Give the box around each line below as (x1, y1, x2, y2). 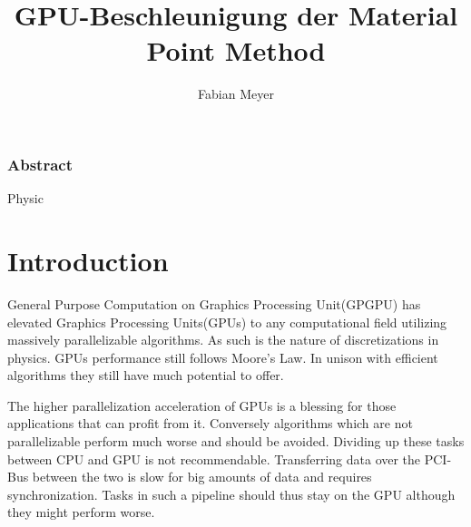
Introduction (7, 241, 169, 278)
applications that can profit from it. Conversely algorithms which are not (7, 414, 413, 433)
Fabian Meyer (198, 84, 274, 103)
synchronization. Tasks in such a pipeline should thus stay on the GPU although (7, 484, 456, 503)
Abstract (7, 152, 73, 175)
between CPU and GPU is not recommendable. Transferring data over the (7, 449, 421, 468)
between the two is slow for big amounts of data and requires (32, 467, 372, 486)
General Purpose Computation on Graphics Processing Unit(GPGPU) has (7, 294, 421, 313)
